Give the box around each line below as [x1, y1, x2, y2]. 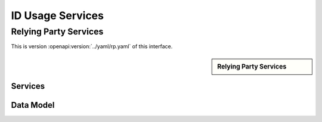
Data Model [11, 100, 55, 110]
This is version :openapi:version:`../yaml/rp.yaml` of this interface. [11, 43, 173, 50]
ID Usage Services [11, 9, 104, 22]
